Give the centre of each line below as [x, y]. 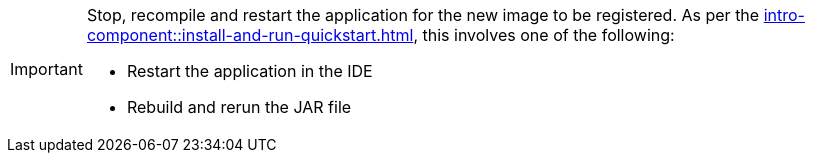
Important [46, 69]
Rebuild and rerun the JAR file [239, 107]
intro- [784, 15]
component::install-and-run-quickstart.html [250, 35]
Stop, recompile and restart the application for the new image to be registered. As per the [423, 15]
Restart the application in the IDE [249, 71]
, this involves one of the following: [544, 35]
